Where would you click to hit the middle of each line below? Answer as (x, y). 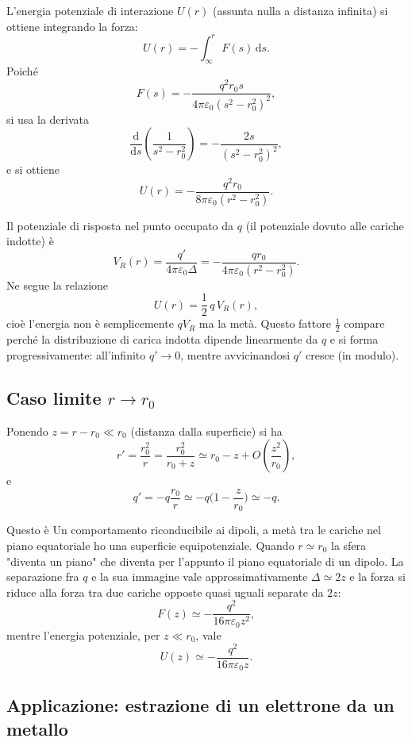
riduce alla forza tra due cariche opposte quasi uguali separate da (165, 592)
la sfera (348, 545)
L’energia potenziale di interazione (90, 10)
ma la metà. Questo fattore (265, 323)
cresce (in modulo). (352, 354)
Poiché (22, 71)
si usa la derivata (48, 119)
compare (364, 323)
